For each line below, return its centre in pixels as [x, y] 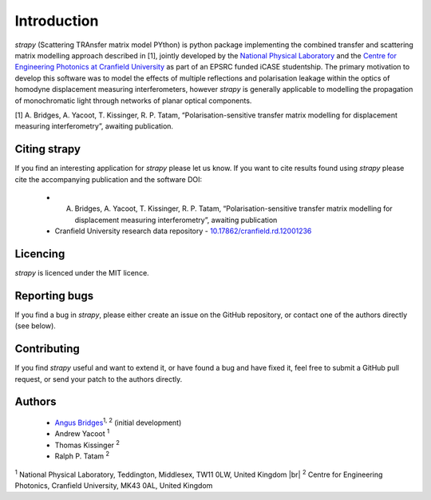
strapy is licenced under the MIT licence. [82, 273]
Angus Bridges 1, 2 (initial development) [118, 422]
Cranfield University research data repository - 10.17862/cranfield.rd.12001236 [183, 231]
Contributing [47, 349]
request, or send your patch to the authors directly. [99, 379]
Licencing [40, 254]
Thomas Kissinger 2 [87, 444]
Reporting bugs [54, 296]
